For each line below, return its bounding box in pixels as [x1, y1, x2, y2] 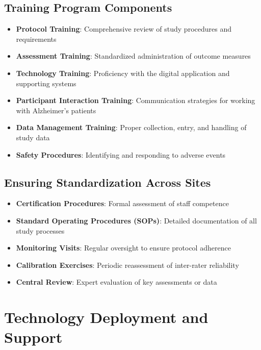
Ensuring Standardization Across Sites [4, 174, 211, 190]
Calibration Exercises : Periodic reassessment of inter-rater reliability [16, 259, 239, 270]
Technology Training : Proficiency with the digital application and [16, 67, 230, 78]
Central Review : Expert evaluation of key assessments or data [16, 277, 217, 287]
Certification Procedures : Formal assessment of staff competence [16, 198, 229, 209]
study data [16, 132, 50, 142]
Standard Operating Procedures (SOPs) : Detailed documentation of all [16, 215, 257, 226]
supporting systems [16, 78, 76, 88]
